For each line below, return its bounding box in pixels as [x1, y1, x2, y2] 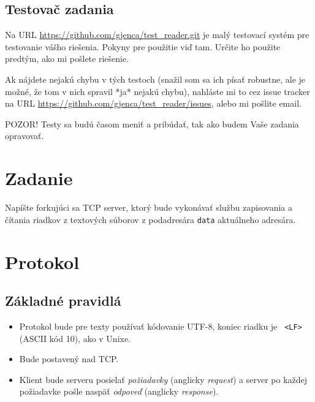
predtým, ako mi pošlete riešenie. [5, 52, 129, 65]
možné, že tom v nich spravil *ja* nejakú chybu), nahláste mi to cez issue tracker [5, 85, 310, 97]
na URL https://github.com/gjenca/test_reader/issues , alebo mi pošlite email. [5, 97, 302, 110]
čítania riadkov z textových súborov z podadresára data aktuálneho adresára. [5, 213, 296, 226]
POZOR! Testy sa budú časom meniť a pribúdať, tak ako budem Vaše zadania [5, 117, 299, 130]
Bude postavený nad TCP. [19, 352, 119, 365]
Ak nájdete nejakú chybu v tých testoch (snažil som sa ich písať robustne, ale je [5, 72, 306, 85]
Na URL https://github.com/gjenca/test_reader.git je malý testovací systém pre [5, 28, 309, 41]
